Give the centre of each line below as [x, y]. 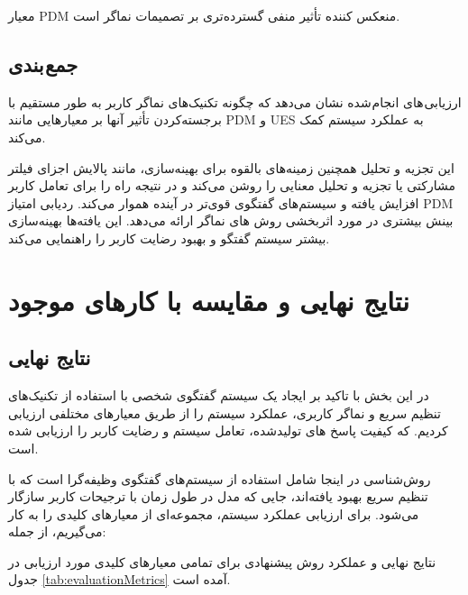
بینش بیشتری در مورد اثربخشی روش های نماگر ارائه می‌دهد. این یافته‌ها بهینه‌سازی [231, 220]
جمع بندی [43, 64]
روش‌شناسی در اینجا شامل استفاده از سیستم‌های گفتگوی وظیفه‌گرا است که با [220, 478]
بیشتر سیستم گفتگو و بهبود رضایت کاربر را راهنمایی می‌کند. [169, 238]
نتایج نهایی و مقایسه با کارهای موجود [209, 300]
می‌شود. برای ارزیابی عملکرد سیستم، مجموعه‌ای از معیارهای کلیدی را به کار [214, 513]
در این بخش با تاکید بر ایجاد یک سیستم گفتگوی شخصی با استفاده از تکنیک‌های [219, 395]
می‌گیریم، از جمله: [57, 531]
